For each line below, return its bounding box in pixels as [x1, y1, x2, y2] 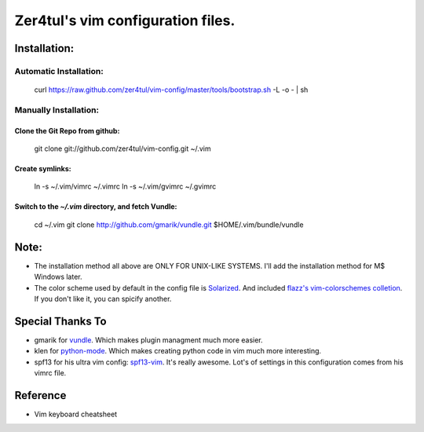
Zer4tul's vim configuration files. [14, 12, 236, 29]
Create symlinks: [14, 164, 71, 174]
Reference [14, 389, 67, 402]
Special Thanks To [14, 314, 107, 328]
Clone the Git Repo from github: [14, 126, 120, 135]
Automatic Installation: [14, 65, 104, 76]
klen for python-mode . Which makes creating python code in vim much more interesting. [34, 346, 322, 356]
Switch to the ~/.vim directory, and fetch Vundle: [14, 202, 177, 211]
